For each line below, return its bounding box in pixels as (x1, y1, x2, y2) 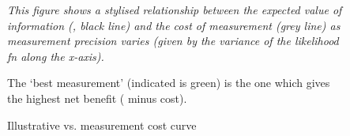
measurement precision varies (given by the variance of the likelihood (7, 32, 339, 49)
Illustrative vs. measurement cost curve (7, 116, 197, 133)
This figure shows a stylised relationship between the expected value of (7, 2, 342, 17)
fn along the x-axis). (7, 47, 104, 64)
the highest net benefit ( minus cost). (7, 89, 187, 106)
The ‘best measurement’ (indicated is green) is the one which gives (7, 74, 330, 91)
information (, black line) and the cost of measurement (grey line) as (7, 17, 341, 33)
